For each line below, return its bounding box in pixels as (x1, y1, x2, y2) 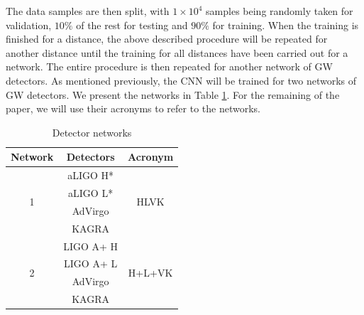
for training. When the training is (212, 17, 359, 32)
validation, (6, 17, 52, 32)
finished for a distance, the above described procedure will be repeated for (6, 31, 328, 46)
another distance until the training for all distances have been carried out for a (6, 45, 348, 60)
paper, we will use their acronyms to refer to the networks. (6, 101, 260, 116)
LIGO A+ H (63, 238, 118, 253)
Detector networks (52, 124, 132, 139)
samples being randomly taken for (206, 4, 353, 18)
